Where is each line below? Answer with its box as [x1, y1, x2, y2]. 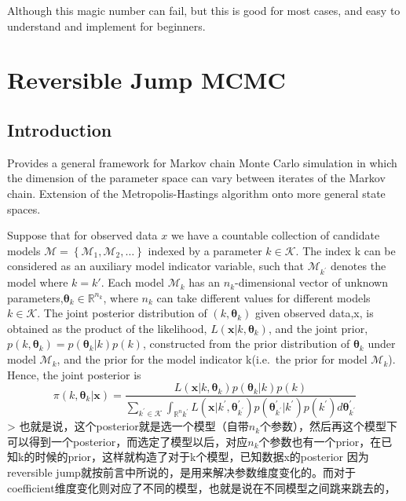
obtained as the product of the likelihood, [7, 320, 207, 336]
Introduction [7, 117, 112, 141]
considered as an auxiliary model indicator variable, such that [7, 258, 305, 274]
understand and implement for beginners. [7, 17, 206, 34]
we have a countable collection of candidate [170, 227, 380, 243]
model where [7, 274, 68, 291]
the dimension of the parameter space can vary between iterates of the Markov [7, 170, 386, 186]
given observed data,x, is [254, 305, 374, 321]
